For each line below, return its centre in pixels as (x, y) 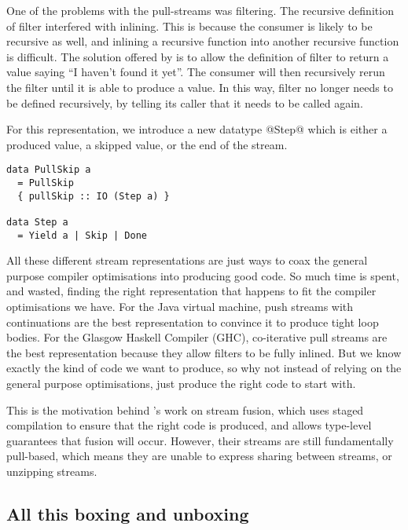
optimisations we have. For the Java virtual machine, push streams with (180, 307)
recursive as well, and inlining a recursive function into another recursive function (203, 41)
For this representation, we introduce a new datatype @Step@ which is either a (197, 129)
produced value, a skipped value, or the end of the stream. (147, 144)
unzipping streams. (52, 471)
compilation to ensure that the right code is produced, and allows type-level (189, 425)
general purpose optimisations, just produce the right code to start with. (181, 384)
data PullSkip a (49, 170)
